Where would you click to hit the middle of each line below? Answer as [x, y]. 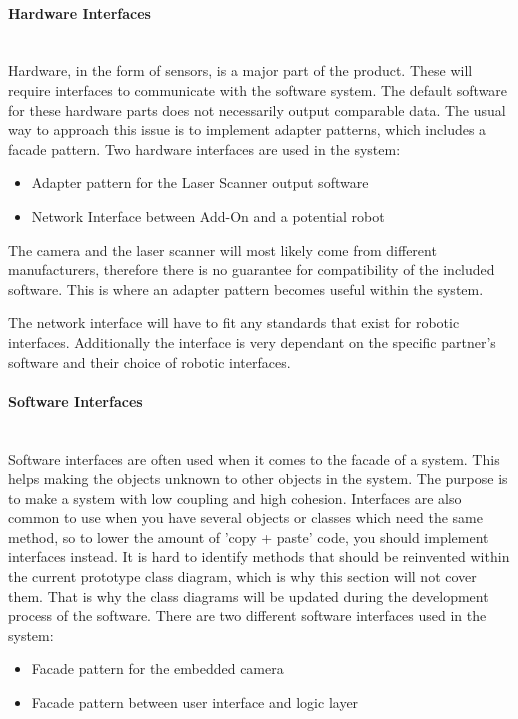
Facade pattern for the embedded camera [157, 668]
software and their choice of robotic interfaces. [149, 361]
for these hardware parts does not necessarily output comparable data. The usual [257, 109]
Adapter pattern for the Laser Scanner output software [200, 182]
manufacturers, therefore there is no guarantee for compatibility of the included [251, 269]
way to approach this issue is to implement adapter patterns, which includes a [247, 129]
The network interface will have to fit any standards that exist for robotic [234, 322]
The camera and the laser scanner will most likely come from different [222, 249]
